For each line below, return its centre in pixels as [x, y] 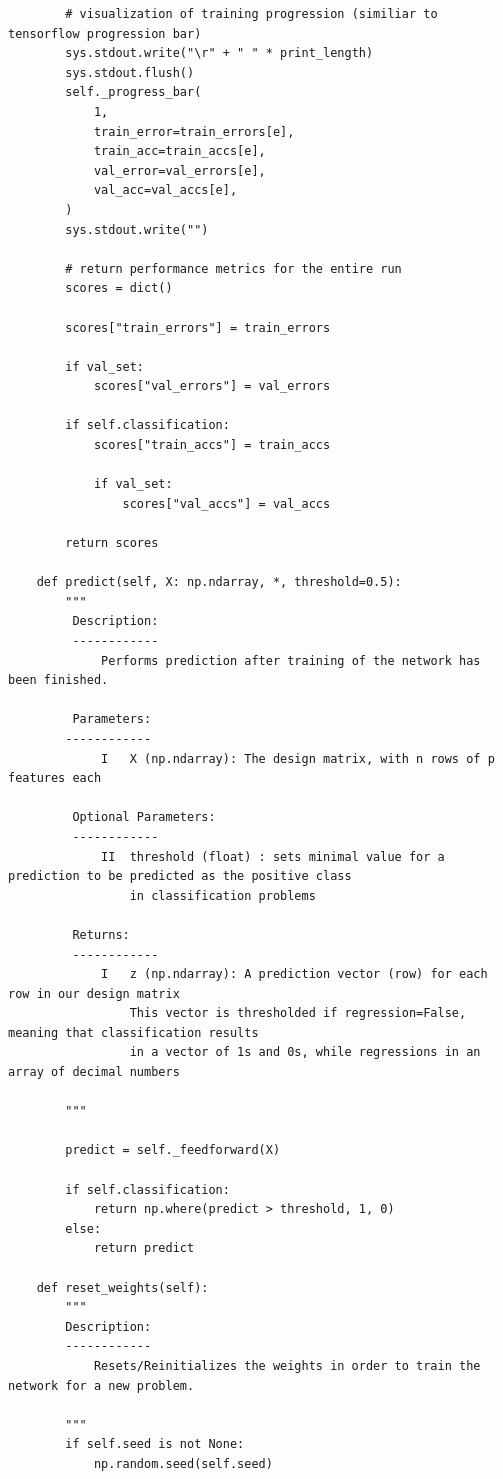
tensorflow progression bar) [105, 33]
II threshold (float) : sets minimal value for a [273, 856]
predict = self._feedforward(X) [173, 1150]
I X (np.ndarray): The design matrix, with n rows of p [298, 758]
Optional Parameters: [144, 817]
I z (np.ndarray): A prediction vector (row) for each [294, 974]
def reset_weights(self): [122, 1287]
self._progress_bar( [133, 92]
